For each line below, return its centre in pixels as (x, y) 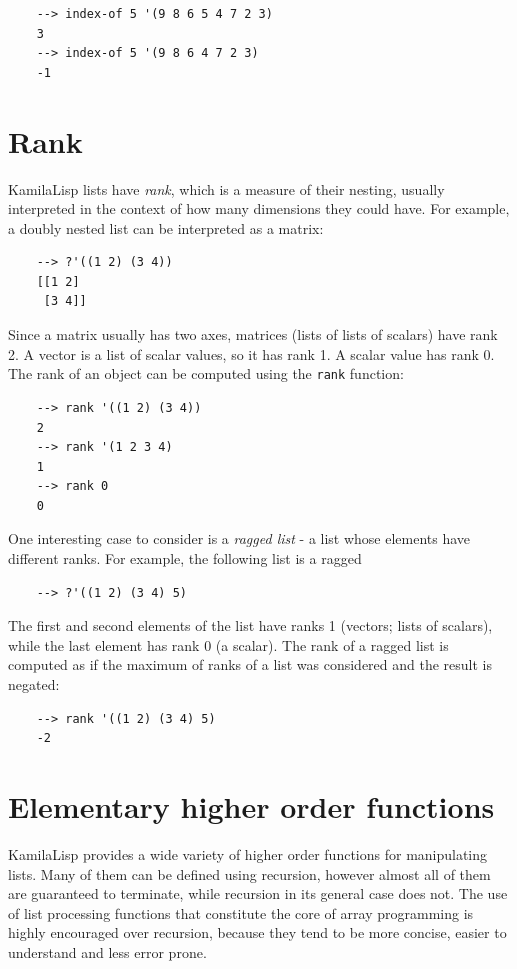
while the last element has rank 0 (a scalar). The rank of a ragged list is (228, 644)
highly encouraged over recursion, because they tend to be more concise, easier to (257, 932)
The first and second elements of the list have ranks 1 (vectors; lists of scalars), (250, 625)
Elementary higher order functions (251, 806)
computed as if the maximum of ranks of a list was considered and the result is (250, 664)
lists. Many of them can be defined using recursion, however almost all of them (249, 873)
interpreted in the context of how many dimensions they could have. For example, (259, 208)
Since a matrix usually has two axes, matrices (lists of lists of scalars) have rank (253, 334)
